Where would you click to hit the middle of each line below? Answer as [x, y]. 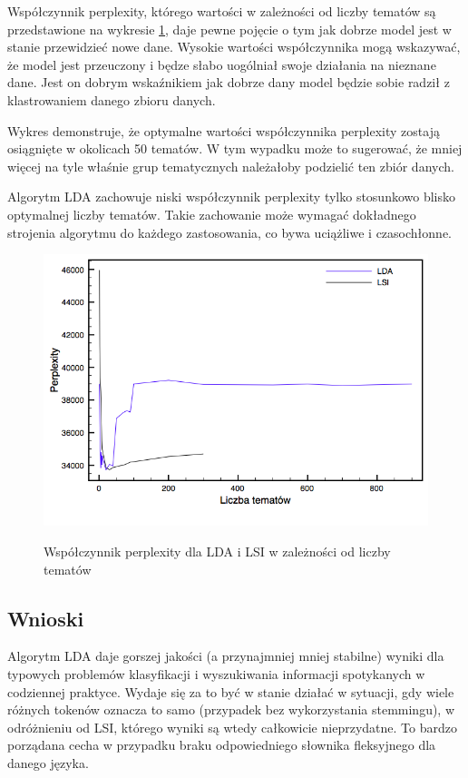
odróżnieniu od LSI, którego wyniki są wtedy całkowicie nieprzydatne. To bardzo [232, 727]
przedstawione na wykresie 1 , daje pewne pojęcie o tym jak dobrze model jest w [229, 29]
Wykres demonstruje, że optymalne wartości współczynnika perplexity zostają [224, 130]
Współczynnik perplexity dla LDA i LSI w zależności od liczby [217, 551]
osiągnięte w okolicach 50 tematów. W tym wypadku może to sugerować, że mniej [235, 148]
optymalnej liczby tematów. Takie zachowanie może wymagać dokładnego [212, 214]
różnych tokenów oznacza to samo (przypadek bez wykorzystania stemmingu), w [231, 709]
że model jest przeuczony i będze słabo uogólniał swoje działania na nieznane [222, 64]
